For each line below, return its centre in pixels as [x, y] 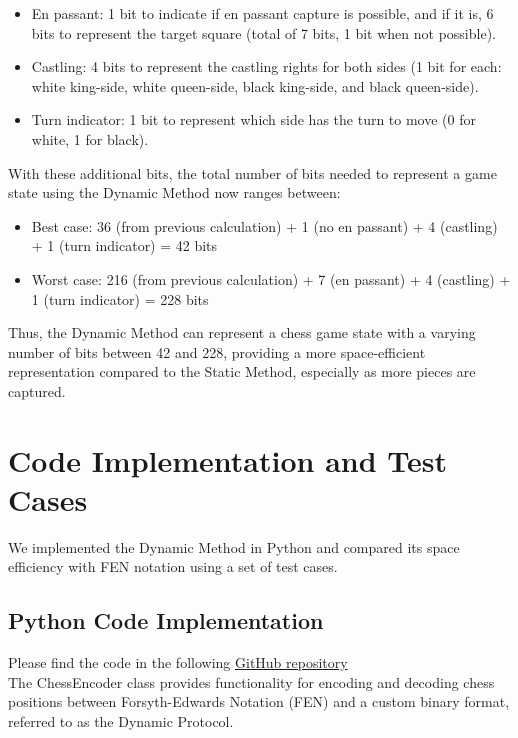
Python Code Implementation [166, 620]
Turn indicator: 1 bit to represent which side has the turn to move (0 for [253, 119]
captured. [37, 390]
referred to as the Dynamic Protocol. [121, 720]
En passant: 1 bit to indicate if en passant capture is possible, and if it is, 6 [262, 13]
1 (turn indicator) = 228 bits [120, 298]
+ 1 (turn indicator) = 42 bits [124, 245]
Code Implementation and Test [228, 459]
